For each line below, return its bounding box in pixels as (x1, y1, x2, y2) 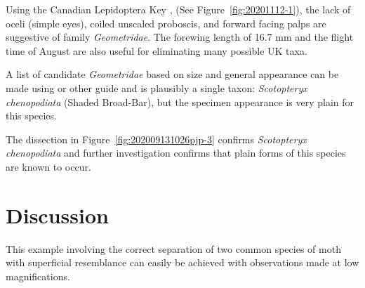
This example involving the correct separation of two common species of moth (6, 241, 341, 256)
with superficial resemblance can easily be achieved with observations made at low (6, 255, 359, 270)
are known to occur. (6, 159, 91, 174)
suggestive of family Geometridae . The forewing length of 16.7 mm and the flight (6, 30, 354, 44)
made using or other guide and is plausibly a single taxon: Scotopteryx (6, 80, 307, 95)
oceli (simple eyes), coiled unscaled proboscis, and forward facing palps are (6, 15, 326, 30)
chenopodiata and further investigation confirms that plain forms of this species (6, 145, 346, 160)
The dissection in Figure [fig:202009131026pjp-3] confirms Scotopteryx (6, 131, 307, 146)
